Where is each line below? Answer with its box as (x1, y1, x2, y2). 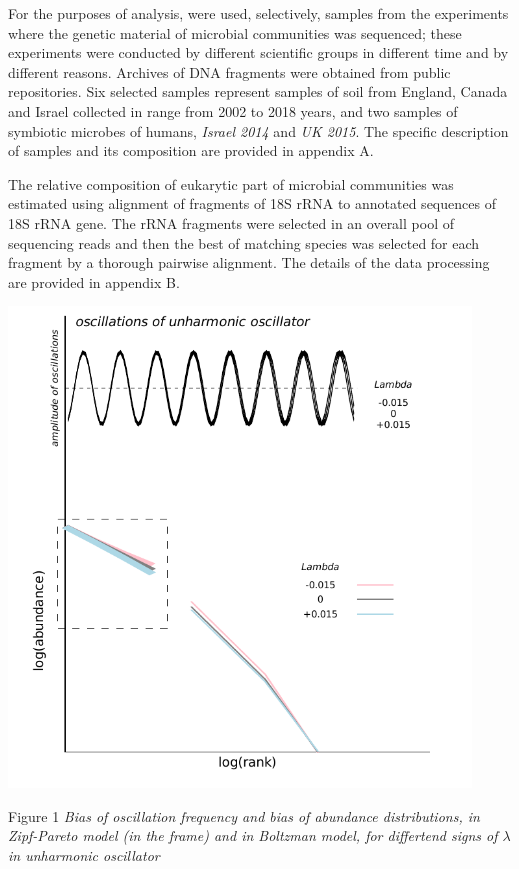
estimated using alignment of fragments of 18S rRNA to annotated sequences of (8, 193, 496, 214)
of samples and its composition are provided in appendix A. (8, 140, 374, 161)
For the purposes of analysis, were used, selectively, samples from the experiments (8, 3, 509, 23)
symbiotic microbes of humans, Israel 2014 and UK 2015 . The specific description (8, 120, 509, 141)
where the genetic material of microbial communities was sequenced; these (8, 22, 462, 43)
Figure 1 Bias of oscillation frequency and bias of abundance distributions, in (8, 805, 480, 826)
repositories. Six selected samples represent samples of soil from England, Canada (8, 81, 508, 102)
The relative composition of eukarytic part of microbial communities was (8, 173, 454, 194)
